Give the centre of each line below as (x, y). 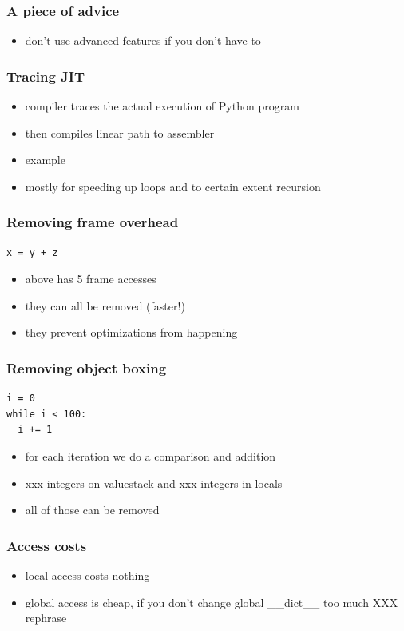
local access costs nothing (87, 575)
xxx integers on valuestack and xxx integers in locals (154, 483)
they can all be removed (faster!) (105, 305)
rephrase (46, 618)
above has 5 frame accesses (91, 279)
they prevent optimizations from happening (131, 332)
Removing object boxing (87, 367)
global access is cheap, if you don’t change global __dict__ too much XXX (212, 602)
